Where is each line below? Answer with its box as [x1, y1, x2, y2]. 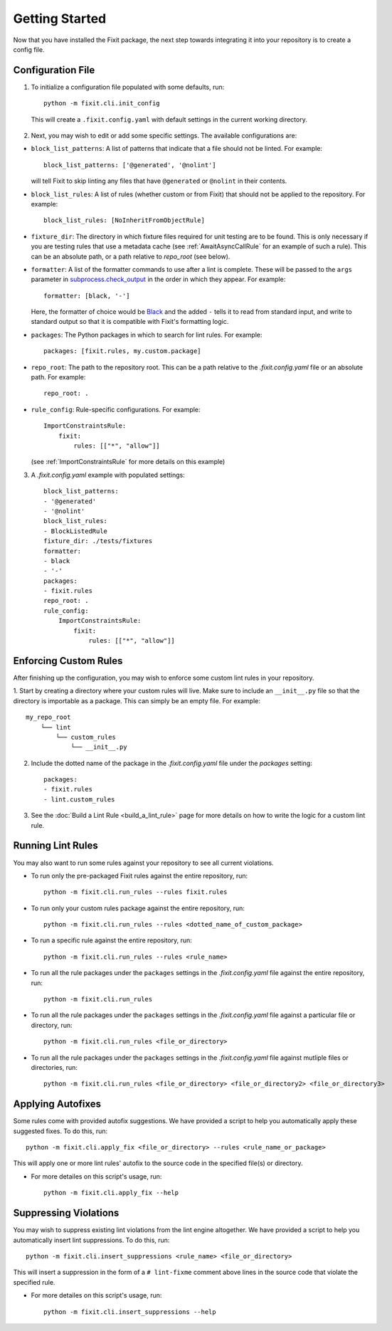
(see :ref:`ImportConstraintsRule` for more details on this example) [31, 458, 226, 466]
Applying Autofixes [13, 1098, 102, 1110]
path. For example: [31, 373, 86, 382]
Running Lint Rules [13, 840, 99, 852]
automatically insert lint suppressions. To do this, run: [13, 1236, 170, 1244]
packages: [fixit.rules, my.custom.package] [43, 347, 202, 355]
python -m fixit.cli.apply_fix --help [43, 1189, 179, 1197]
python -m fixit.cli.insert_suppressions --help [43, 1308, 216, 1316]
